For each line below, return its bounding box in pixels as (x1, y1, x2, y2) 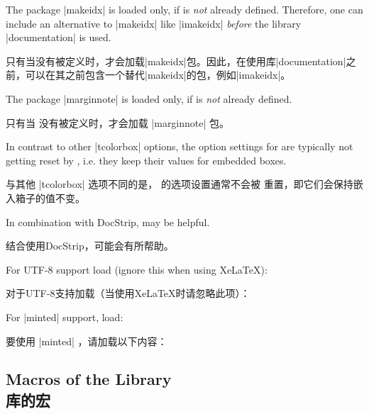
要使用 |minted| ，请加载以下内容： (6, 333, 167, 348)
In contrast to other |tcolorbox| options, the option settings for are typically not (6, 139, 353, 154)
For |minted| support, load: (6, 309, 123, 324)
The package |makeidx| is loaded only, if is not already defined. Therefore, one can (6, 2, 363, 16)
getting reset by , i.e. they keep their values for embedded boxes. (6, 152, 287, 167)
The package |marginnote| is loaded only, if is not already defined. (6, 91, 292, 106)
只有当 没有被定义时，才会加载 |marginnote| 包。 (6, 115, 230, 130)
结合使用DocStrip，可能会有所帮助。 (6, 238, 174, 253)
